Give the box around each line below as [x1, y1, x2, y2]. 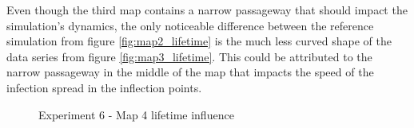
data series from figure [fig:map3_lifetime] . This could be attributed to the [6, 48, 372, 64]
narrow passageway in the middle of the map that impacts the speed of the [6, 64, 374, 80]
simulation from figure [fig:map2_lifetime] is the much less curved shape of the [6, 33, 392, 49]
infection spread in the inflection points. [6, 79, 202, 95]
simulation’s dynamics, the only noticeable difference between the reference [6, 17, 374, 33]
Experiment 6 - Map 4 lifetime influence [38, 106, 234, 122]
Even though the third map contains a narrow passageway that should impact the [6, 2, 408, 17]
